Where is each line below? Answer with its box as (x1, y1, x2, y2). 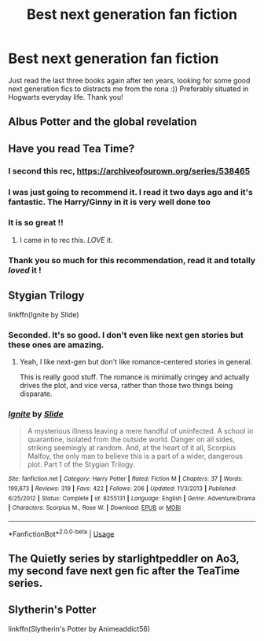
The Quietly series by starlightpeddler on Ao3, (8, 551, 240, 565)
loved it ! (8, 265, 42, 276)
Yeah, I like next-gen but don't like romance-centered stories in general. (19, 357, 253, 366)
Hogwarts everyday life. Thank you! (8, 92, 123, 101)
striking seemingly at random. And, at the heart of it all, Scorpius (27, 443, 236, 452)
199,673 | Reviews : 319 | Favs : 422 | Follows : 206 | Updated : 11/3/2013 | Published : (8, 485, 237, 493)
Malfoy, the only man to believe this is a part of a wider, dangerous (27, 452, 244, 461)
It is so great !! (8, 218, 64, 229)
